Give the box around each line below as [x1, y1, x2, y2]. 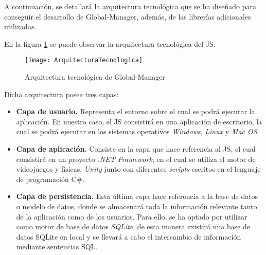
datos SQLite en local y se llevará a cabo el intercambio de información [16, 231, 241, 242]
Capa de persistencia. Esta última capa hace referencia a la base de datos [16, 191, 258, 202]
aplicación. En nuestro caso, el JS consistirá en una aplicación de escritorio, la [16, 116, 262, 126]
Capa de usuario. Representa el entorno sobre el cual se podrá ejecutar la [16, 106, 255, 117]
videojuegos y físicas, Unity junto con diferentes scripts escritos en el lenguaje [16, 163, 261, 174]
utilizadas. [4, 21, 37, 32]
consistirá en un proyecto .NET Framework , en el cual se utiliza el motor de [16, 153, 256, 164]
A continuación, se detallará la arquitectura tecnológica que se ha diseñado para [4, 1, 256, 11]
